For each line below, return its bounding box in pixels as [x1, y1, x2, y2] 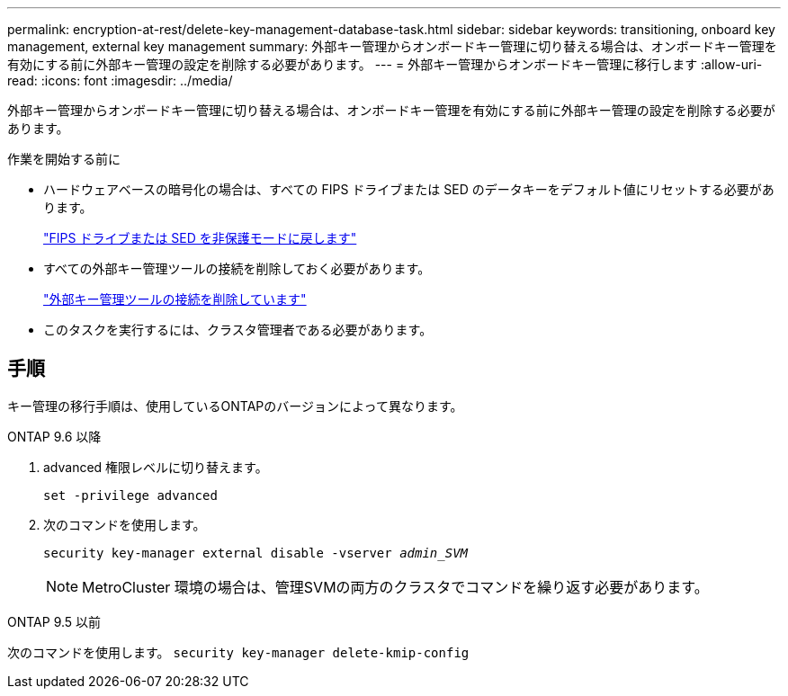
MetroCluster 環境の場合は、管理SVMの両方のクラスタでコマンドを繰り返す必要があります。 [82, 577, 709, 596]
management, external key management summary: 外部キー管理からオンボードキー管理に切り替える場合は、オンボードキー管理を [7, 39, 777, 54]
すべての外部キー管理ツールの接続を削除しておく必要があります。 [43, 261, 431, 276]
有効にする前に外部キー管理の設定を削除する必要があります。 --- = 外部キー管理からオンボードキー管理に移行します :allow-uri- [7, 57, 763, 72]
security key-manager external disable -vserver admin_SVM [43, 545, 469, 560]
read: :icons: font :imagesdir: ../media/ [7, 73, 233, 88]
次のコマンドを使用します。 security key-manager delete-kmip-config [7, 644, 470, 660]
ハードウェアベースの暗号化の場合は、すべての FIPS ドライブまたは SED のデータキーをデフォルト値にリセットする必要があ [43, 182, 775, 197]
